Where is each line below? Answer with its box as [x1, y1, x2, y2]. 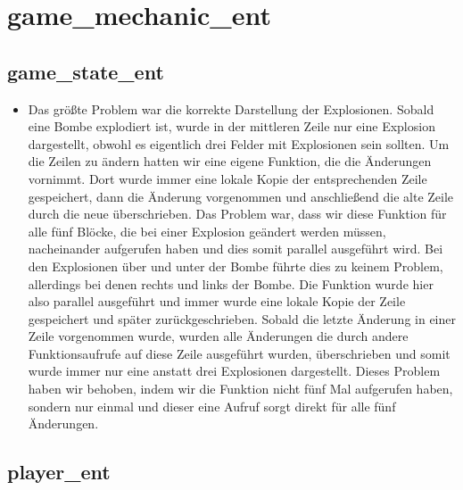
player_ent [7, 458, 111, 486]
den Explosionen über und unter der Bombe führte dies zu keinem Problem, [28, 256, 443, 275]
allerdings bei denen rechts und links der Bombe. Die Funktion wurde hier [28, 274, 434, 293]
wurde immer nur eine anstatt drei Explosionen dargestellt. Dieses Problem [28, 361, 441, 380]
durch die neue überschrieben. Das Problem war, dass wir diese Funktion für [28, 204, 447, 223]
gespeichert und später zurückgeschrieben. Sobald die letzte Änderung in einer [28, 309, 457, 328]
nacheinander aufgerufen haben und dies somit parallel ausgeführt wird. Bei [28, 239, 443, 258]
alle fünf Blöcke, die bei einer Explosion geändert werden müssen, [28, 221, 386, 240]
